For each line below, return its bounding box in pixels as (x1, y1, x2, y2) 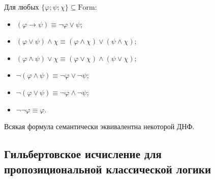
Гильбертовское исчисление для (4, 146, 162, 162)
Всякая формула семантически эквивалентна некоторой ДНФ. (4, 121, 195, 132)
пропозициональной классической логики (4, 161, 211, 176)
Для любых (4, 2, 39, 12)
